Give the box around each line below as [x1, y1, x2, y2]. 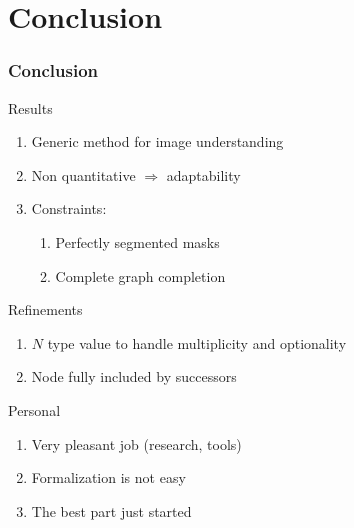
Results [8, 97, 53, 118]
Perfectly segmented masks [55, 231, 220, 252]
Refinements [8, 299, 83, 320]
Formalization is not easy [31, 467, 186, 488]
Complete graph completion [55, 265, 226, 286]
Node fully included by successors [31, 366, 237, 387]
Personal [8, 399, 61, 420]
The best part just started [31, 500, 192, 521]
